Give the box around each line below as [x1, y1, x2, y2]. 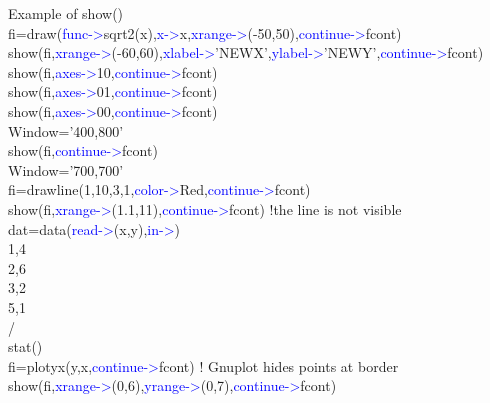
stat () [8, 336, 43, 357]
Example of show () [8, 3, 124, 23]
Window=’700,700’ [8, 159, 124, 180]
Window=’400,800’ [8, 120, 124, 141]
